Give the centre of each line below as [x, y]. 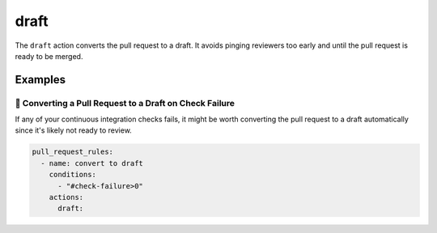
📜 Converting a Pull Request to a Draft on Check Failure [125, 103]
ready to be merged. [49, 56]
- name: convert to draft [92, 163]
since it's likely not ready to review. [74, 130]
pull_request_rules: [72, 152]
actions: [66, 197]
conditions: [73, 175]
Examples [40, 80]
